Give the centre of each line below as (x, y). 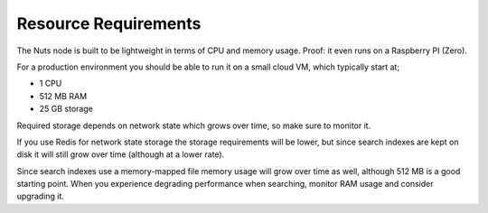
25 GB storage (66, 109)
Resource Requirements (109, 23)
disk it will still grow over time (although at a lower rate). (121, 154)
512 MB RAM (63, 96)
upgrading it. (41, 196)
